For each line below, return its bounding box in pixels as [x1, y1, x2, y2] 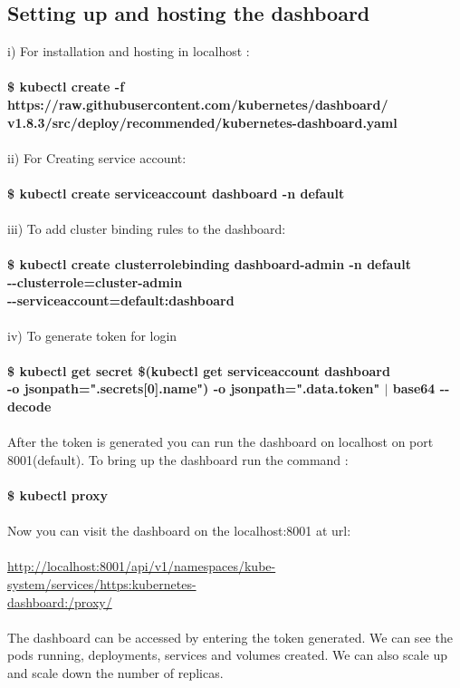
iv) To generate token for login [7, 325, 177, 344]
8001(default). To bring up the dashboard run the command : [7, 450, 349, 469]
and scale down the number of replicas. [7, 663, 224, 682]
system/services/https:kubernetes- [7, 575, 196, 594]
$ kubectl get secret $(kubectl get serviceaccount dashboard [7, 361, 390, 380]
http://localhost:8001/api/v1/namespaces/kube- [7, 557, 276, 576]
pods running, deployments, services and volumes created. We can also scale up [7, 645, 447, 664]
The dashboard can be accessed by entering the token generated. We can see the [7, 627, 453, 646]
